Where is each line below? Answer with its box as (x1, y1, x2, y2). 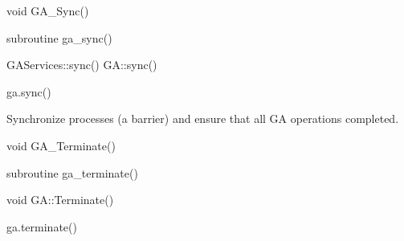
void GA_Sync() (6, 2, 89, 18)
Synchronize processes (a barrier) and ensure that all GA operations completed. (6, 110, 399, 127)
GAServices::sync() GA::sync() (6, 56, 157, 73)
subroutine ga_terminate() (6, 164, 138, 181)
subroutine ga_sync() (6, 29, 112, 46)
